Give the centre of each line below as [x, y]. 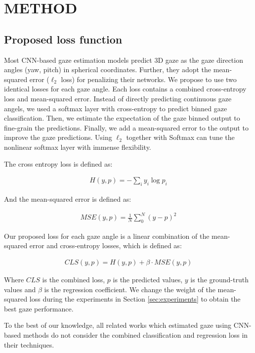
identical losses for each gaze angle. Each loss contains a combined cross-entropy [125, 89]
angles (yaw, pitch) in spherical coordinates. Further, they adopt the [108, 69]
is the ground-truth [219, 280]
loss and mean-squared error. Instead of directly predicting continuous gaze [118, 98]
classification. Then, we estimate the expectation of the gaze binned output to [122, 118]
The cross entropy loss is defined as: [58, 163]
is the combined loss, [74, 280]
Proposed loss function [63, 39]
